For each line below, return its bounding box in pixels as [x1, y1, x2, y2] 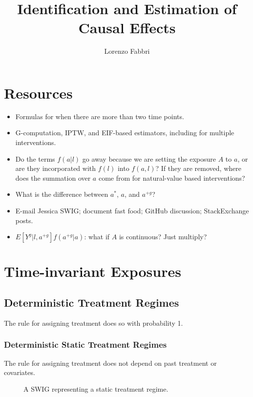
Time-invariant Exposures [4, 261, 181, 281]
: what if [84, 231, 110, 242]
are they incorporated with [15, 163, 96, 173]
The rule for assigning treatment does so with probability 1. [4, 317, 183, 328]
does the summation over [15, 172, 91, 183]
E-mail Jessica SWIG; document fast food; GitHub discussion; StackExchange [15, 206, 249, 215]
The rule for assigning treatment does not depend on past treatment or [4, 357, 217, 368]
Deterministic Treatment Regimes [4, 294, 179, 310]
